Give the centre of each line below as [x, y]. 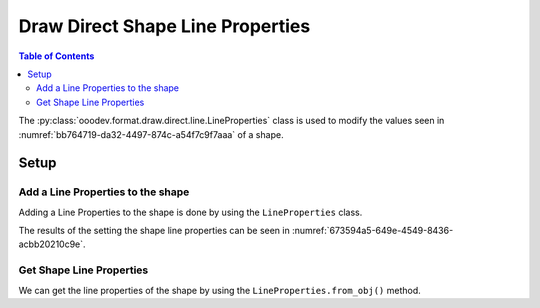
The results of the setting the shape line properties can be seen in [154, 231]
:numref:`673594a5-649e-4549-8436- [372, 231]
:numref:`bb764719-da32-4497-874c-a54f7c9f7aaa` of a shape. [151, 134]
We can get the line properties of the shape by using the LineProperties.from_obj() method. [219, 290]
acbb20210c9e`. [52, 244]
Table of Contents [56, 56]
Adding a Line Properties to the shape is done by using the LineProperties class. [190, 212]
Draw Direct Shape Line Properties [164, 26]
